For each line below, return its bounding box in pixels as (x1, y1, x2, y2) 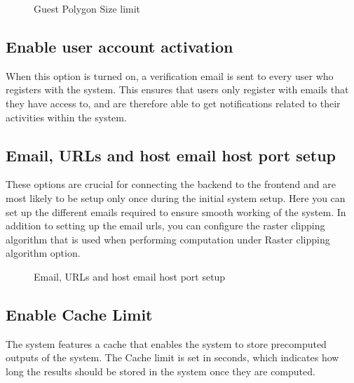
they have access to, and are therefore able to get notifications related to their (6, 95, 341, 110)
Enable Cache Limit (6, 303, 153, 325)
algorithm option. (6, 246, 81, 260)
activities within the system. (6, 109, 127, 124)
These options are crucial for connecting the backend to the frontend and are (6, 177, 336, 191)
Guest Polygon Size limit (34, 1, 141, 15)
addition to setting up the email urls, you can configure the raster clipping (6, 218, 325, 233)
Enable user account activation (6, 35, 233, 57)
